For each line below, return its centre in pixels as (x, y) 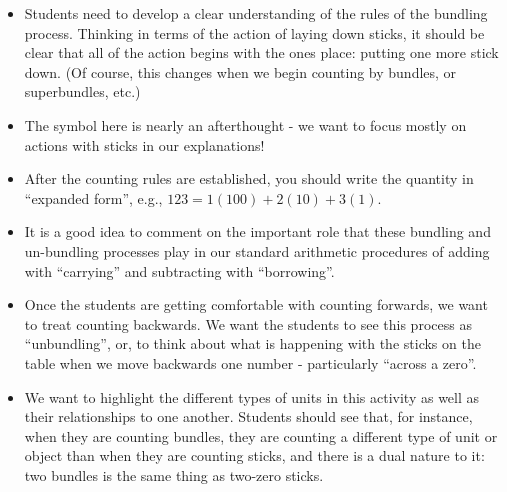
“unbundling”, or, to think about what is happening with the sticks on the (252, 343)
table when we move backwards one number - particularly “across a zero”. (250, 362)
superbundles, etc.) (82, 91)
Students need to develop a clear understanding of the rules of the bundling (256, 13)
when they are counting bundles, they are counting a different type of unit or (261, 435)
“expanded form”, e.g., (93, 197)
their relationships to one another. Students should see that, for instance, (248, 416)
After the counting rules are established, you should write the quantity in (249, 178)
